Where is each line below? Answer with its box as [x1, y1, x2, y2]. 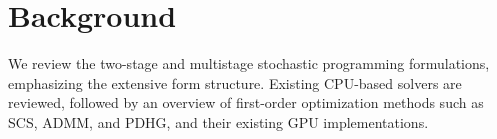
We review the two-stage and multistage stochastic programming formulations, [8, 53, 490, 74]
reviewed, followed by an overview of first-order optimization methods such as [8, 92, 484, 113]
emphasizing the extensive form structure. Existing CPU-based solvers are [8, 72, 462, 93]
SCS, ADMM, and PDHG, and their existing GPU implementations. [8, 111, 429, 132]
